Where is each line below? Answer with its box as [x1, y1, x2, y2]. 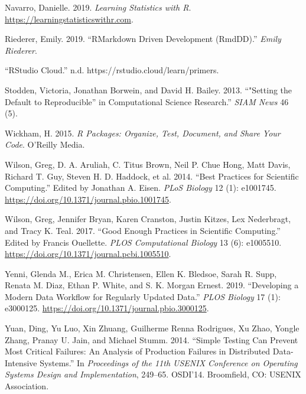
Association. [5, 380, 49, 392]
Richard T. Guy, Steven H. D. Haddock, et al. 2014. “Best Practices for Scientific [5, 170, 299, 182]
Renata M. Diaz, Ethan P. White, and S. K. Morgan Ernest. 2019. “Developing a [5, 279, 299, 291]
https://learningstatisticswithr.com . [5, 12, 134, 25]
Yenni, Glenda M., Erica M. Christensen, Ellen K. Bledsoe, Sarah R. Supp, [5, 267, 277, 279]
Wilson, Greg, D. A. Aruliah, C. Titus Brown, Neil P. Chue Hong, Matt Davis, [5, 158, 291, 170]
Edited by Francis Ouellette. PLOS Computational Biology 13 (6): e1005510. [5, 236, 282, 248]
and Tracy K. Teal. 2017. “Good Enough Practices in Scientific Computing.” [5, 224, 281, 236]
